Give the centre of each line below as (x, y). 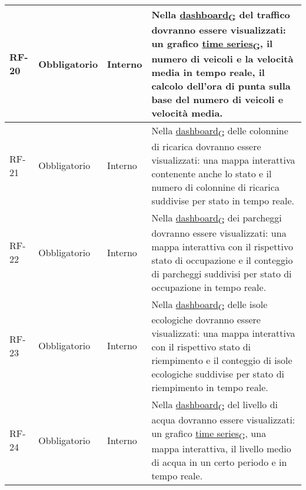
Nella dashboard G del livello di (215, 405)
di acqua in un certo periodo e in (219, 462)
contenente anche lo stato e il (212, 173)
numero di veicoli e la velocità (222, 59)
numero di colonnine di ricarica (215, 187)
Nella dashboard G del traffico (221, 16)
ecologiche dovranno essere (206, 319)
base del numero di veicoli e (217, 100)
